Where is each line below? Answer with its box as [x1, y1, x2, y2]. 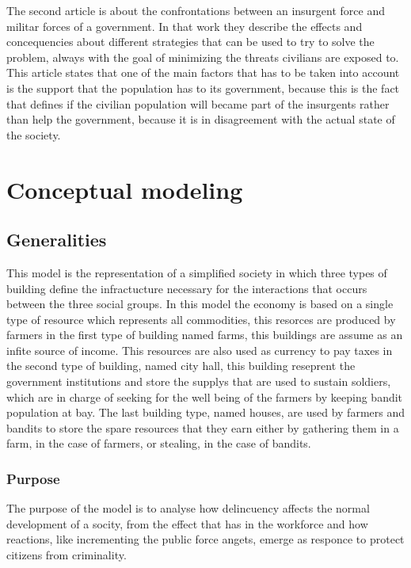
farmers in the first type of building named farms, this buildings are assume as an [6, 326, 403, 343]
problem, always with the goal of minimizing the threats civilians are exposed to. [6, 48, 399, 65]
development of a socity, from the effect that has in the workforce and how [6, 515, 368, 532]
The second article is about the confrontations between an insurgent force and [6, 2, 386, 18]
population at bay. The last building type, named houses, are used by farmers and [6, 404, 405, 421]
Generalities [6, 227, 107, 252]
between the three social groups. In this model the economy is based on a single [6, 295, 394, 312]
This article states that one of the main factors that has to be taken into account [6, 64, 400, 81]
